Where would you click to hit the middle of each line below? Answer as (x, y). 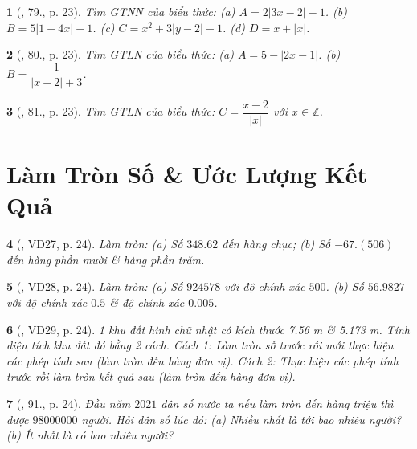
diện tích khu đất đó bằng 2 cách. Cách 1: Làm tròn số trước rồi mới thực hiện (200, 345)
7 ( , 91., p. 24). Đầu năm (69, 403)
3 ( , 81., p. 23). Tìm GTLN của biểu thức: (111, 111)
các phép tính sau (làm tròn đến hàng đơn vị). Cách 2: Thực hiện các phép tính (202, 360)
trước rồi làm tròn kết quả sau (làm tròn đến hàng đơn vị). (151, 376)
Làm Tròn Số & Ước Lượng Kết (187, 174)
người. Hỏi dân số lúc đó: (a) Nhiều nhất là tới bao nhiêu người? (241, 419)
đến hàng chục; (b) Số (276, 244)
